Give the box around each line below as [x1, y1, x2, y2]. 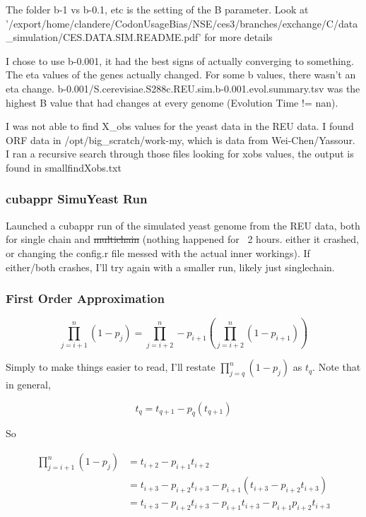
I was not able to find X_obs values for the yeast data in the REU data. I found [6, 119, 354, 133]
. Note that [312, 359, 361, 374]
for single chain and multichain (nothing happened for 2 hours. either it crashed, [6, 232, 359, 246]
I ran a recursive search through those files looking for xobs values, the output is [6, 146, 354, 161]
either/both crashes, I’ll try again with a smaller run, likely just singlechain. [6, 259, 335, 274]
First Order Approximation [6, 290, 165, 307]
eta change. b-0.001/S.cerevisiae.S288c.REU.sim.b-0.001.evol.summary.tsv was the [6, 81, 360, 95]
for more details [204, 30, 273, 44]
